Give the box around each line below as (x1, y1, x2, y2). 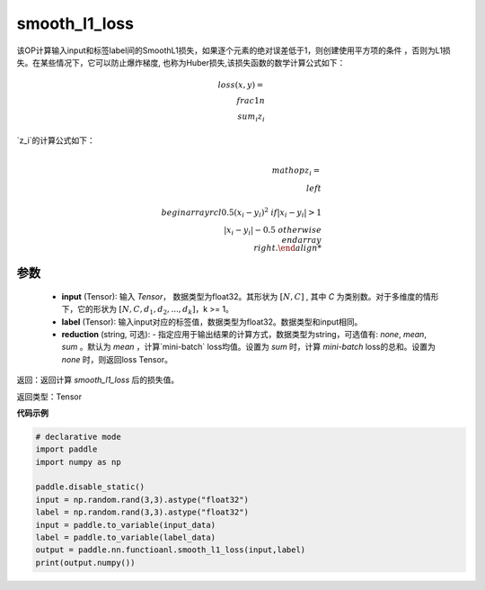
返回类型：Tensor (16, 391, 83, 402)
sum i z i (237, 112, 265, 123)
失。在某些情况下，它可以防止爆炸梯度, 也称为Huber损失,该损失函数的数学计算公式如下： (16, 57, 346, 67)
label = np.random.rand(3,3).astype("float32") (35, 507, 249, 517)
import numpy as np (35, 457, 121, 467)
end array (281, 235, 322, 245)
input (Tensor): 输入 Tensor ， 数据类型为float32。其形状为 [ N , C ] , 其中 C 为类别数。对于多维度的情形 (61, 291, 439, 301)
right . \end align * (253, 243, 322, 253)
